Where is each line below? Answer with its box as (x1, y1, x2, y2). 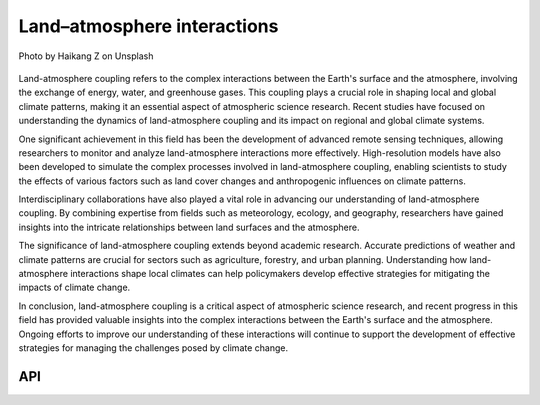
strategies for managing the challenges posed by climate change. (18, 341, 289, 354)
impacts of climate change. (18, 281, 131, 294)
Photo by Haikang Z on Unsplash (18, 50, 154, 62)
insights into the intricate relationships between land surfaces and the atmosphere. (18, 221, 360, 233)
